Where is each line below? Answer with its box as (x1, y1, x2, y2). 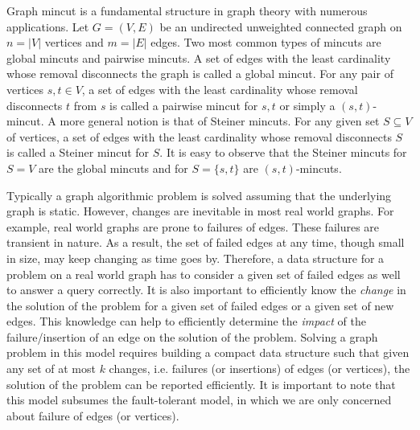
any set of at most (6, 360, 96, 377)
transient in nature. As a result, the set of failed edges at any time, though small (6, 234, 405, 251)
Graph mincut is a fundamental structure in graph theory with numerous (6, 2, 368, 18)
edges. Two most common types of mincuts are (150, 34, 381, 51)
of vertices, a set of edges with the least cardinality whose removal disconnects (6, 128, 392, 145)
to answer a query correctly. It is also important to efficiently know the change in (6, 281, 406, 298)
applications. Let (6, 18, 89, 35)
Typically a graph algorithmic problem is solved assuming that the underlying (6, 186, 392, 203)
